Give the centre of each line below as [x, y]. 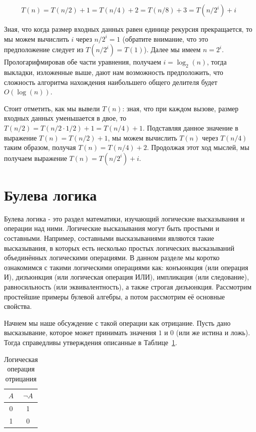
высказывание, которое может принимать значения [80, 332]
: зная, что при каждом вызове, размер [180, 108]
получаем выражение [36, 158]
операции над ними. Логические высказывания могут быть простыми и [112, 228]
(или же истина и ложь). [213, 332]
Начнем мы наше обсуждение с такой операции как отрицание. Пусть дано [117, 323]
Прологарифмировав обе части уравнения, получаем [83, 62]
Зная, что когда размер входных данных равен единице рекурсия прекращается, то [128, 29]
